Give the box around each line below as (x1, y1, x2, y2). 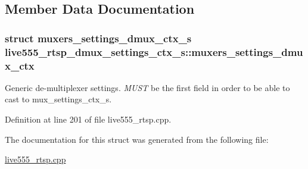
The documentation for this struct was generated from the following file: (5, 133, 269, 145)
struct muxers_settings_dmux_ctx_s (5, 30, 192, 45)
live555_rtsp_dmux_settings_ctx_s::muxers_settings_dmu (5, 44, 303, 59)
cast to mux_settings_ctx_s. (5, 93, 112, 105)
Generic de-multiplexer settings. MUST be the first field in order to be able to (5, 81, 290, 93)
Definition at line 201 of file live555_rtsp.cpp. (5, 113, 172, 126)
